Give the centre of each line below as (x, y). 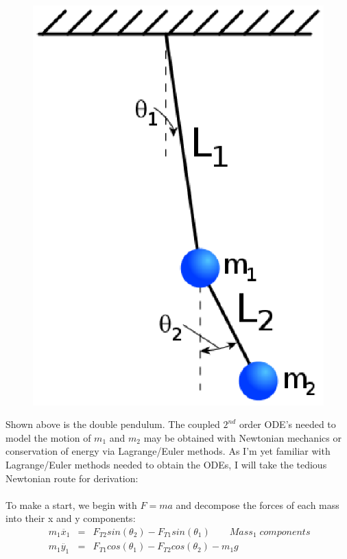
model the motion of (48, 437)
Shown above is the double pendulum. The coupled (113, 424)
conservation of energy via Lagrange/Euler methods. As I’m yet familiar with (168, 451)
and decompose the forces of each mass (258, 504)
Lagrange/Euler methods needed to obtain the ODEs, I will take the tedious (166, 465)
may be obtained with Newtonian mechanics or (242, 437)
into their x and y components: (71, 518)
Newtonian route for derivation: (72, 478)
